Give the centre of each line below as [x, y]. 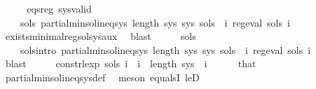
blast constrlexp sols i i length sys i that [131, 63]
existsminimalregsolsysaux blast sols [101, 36]
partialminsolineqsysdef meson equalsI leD [102, 77]
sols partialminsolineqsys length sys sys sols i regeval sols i [155, 22]
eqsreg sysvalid [59, 8]
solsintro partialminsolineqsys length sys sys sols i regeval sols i [165, 49]
